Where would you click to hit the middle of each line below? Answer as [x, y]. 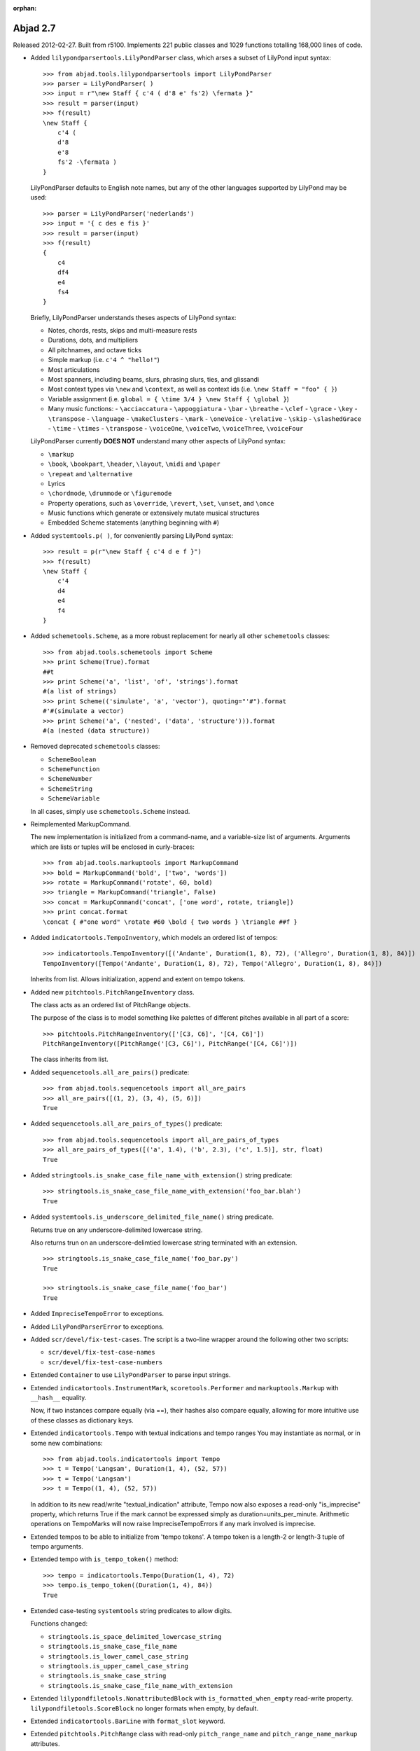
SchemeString [70, 789]
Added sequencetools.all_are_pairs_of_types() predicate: [127, 1123]
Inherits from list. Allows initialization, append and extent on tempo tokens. [138, 979]
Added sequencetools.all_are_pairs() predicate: [110, 1072]
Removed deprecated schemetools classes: [95, 747]
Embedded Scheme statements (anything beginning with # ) [134, 522]
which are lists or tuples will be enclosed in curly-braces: [113, 847]
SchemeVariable [74, 799]
